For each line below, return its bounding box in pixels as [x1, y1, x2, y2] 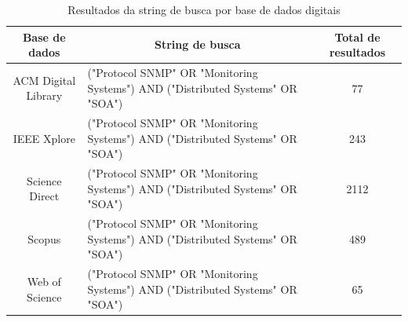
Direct [29, 188, 60, 204]
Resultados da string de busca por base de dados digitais [67, 2, 341, 17]
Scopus [27, 230, 61, 247]
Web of [27, 273, 61, 289]
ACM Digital [13, 71, 76, 88]
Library [26, 87, 63, 104]
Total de [334, 28, 381, 45]
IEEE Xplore [13, 130, 75, 146]
